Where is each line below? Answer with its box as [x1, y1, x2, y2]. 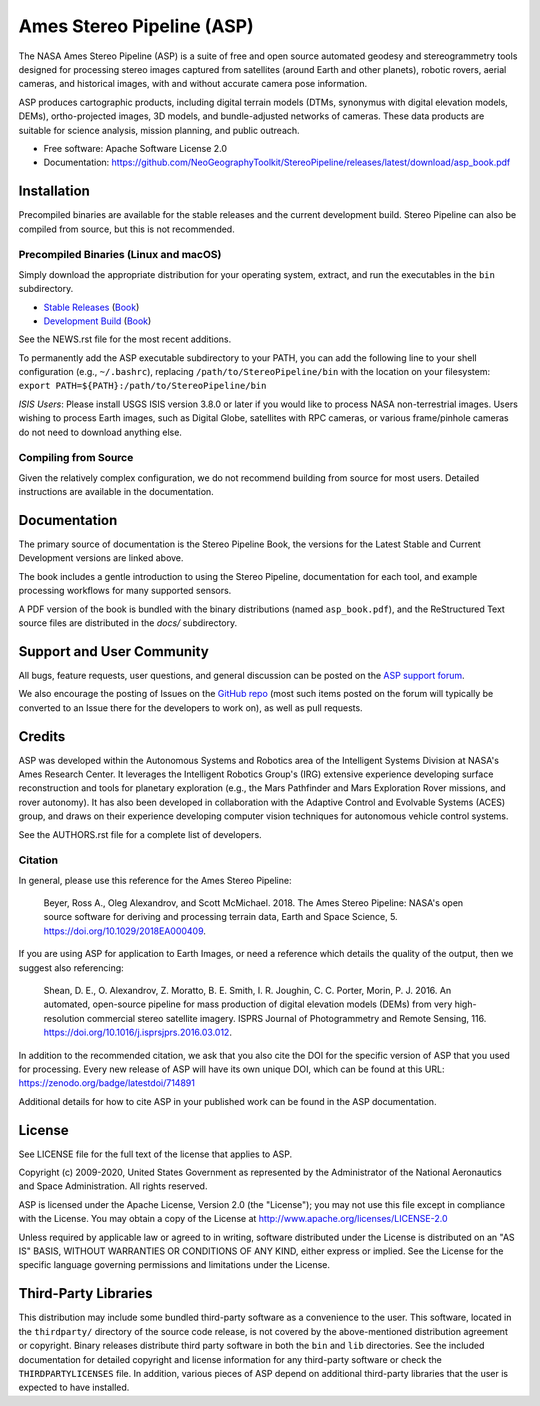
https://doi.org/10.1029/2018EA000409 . [43, 925, 207, 937]
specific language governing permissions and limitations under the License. [18, 1259, 330, 1271]
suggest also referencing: [18, 961, 124, 974]
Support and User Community [18, 643, 209, 660]
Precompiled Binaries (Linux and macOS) [18, 248, 222, 262]
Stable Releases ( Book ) [43, 301, 140, 313]
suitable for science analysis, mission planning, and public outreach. [18, 124, 300, 136]
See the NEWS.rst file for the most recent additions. [18, 333, 232, 345]
